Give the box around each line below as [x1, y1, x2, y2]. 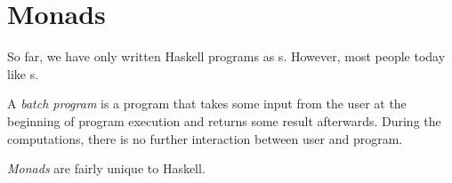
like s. [7, 64, 39, 83]
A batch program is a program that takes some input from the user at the [7, 94, 407, 113]
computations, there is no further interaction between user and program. [7, 129, 403, 147]
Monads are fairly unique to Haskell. [7, 159, 206, 178]
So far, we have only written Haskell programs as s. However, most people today [7, 47, 446, 66]
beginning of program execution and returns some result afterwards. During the [7, 111, 441, 130]
